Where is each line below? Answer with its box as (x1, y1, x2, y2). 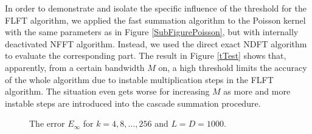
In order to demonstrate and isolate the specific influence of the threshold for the (5, 2, 307, 14)
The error (29, 117, 65, 130)
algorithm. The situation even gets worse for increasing (5, 85, 210, 98)
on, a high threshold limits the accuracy (158, 61, 307, 73)
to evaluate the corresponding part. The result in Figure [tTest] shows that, (5, 49, 286, 62)
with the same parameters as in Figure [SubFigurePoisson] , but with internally (5, 25, 299, 38)
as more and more (223, 85, 291, 98)
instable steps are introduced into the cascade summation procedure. (5, 96, 261, 109)
